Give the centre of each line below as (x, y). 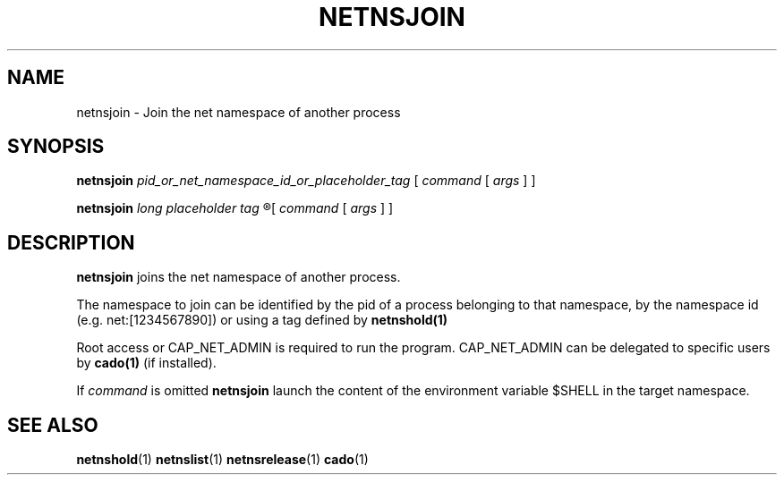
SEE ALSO (53, 425)
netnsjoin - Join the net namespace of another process (239, 112)
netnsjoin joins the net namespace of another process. (239, 277)
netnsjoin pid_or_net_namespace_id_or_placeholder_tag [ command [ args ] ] (306, 181)
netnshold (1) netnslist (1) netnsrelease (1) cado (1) (222, 460)
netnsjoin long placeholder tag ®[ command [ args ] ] (235, 208)
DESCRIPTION (71, 242)
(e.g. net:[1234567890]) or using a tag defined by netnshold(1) (262, 320)
